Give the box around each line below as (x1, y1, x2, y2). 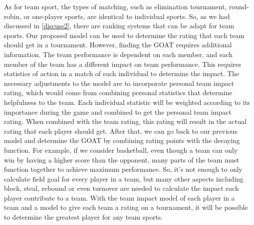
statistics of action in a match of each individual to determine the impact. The (4, 68, 239, 79)
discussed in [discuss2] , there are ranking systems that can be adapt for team (4, 20, 234, 31)
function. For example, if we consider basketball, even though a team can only (4, 144, 238, 155)
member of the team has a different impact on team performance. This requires (4, 59, 241, 69)
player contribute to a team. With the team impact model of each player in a (4, 192, 235, 203)
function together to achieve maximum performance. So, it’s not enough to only (4, 164, 243, 174)
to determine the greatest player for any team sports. (4, 212, 163, 222)
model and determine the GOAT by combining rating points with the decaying (4, 135, 240, 145)
